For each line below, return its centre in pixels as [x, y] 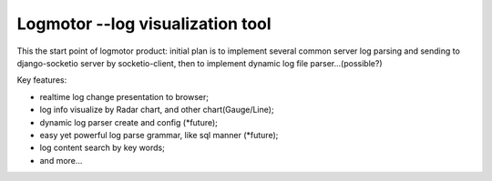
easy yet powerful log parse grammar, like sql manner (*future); [159, 135]
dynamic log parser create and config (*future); [129, 122]
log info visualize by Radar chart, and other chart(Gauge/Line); [157, 110]
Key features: [42, 80]
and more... [61, 160]
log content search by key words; [102, 148]
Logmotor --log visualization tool [144, 24]
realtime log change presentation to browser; [124, 96]
